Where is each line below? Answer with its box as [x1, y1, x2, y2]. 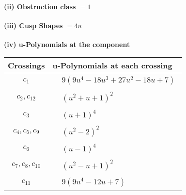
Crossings [8, 59, 45, 71]
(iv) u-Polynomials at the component [4, 39, 130, 49]
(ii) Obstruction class [4, 1, 76, 11]
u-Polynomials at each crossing [52, 59, 172, 71]
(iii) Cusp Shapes [4, 20, 63, 31]
